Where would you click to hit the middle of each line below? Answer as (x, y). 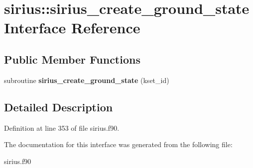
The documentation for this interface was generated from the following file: (118, 144)
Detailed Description (59, 107)
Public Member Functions (72, 59)
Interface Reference (72, 28)
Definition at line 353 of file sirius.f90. (62, 127)
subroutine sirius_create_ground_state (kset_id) (87, 80)
